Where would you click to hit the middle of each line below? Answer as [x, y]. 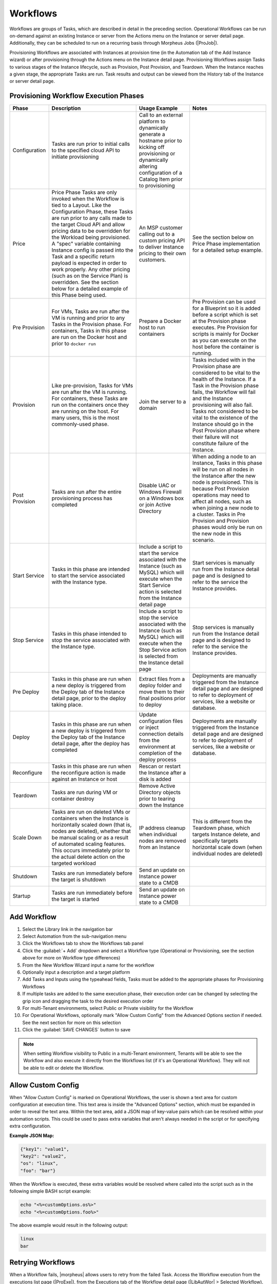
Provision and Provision [221, 521]
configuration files [161, 721]
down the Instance [161, 805]
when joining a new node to [226, 508]
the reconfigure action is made [88, 773]
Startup [22, 896]
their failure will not [215, 437]
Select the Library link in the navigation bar [67, 929]
